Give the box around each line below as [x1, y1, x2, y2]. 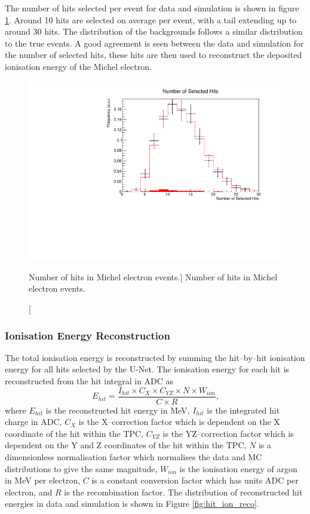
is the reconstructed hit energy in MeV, [45, 403, 190, 416]
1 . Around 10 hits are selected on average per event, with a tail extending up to [5, 13, 297, 26]
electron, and [5, 485, 53, 498]
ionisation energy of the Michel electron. [5, 60, 152, 72]
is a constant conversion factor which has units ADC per [91, 474, 299, 487]
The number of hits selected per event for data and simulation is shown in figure [5, 2, 299, 14]
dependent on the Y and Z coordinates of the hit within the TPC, [5, 439, 247, 451]
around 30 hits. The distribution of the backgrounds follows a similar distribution [5, 25, 303, 38]
